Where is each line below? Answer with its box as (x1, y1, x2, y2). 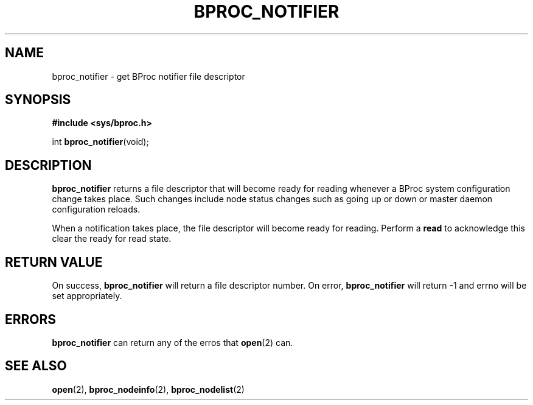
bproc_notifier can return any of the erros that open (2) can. (52, 337, 293, 348)
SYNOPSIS (5, 92, 71, 108)
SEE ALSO (5, 358, 67, 374)
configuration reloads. (52, 204, 141, 215)
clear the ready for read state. (52, 233, 172, 244)
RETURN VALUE (5, 254, 103, 270)
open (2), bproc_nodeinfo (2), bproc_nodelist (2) (52, 384, 245, 395)
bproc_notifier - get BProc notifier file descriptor (52, 71, 245, 82)
